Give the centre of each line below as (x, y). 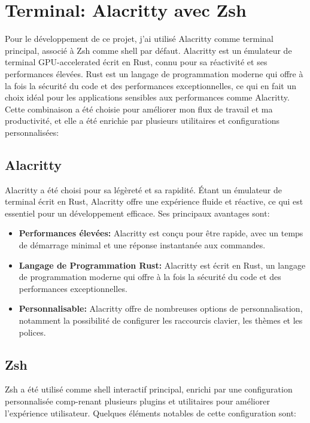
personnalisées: (32, 132)
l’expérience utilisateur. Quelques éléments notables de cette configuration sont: (151, 413)
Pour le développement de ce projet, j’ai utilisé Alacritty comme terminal (139, 39)
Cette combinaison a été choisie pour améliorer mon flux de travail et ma (139, 109)
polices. (32, 332)
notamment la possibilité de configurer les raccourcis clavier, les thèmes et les (161, 320)
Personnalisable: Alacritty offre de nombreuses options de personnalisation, (161, 308)
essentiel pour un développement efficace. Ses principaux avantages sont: (137, 213)
